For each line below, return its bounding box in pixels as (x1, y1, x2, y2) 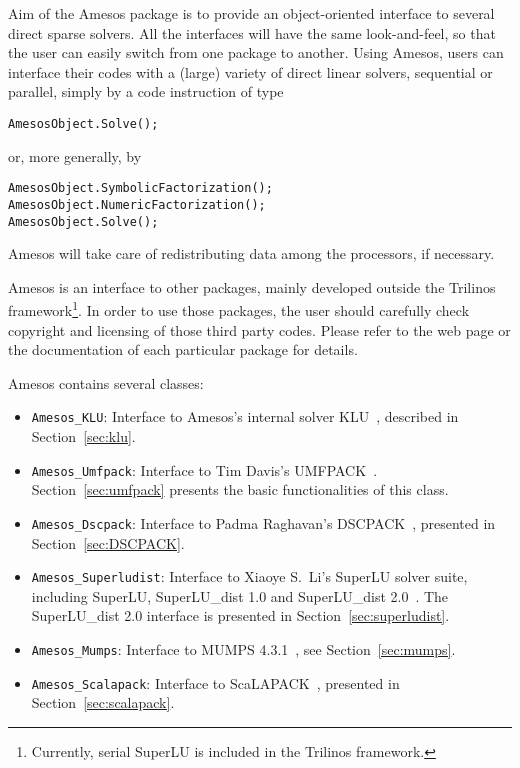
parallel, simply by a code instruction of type (8, 81, 284, 102)
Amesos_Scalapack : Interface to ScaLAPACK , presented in (31, 672, 400, 693)
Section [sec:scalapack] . (31, 692, 175, 713)
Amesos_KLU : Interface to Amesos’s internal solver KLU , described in (31, 406, 459, 427)
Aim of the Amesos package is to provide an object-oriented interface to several (8, 3, 495, 23)
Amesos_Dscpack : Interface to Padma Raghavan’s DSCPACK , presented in (31, 512, 496, 533)
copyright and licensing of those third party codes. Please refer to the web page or (8, 319, 511, 340)
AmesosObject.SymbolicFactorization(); (8, 181, 273, 196)
